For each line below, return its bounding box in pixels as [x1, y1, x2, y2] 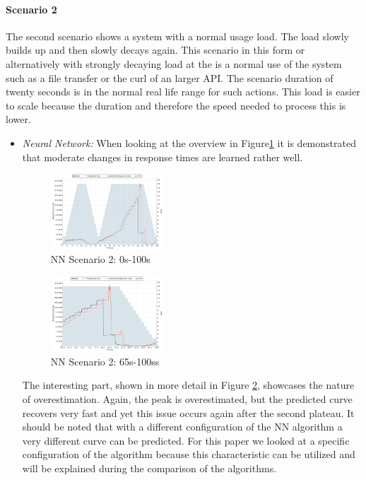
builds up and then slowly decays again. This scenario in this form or [6, 42, 305, 57]
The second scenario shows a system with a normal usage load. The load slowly [6, 28, 349, 43]
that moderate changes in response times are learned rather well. [22, 149, 303, 164]
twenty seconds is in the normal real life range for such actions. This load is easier [6, 84, 360, 99]
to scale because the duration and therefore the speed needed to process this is [6, 98, 346, 112]
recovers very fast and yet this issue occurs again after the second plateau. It [22, 405, 355, 420]
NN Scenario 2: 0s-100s [50, 252, 150, 267]
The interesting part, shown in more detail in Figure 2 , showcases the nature [22, 377, 355, 392]
